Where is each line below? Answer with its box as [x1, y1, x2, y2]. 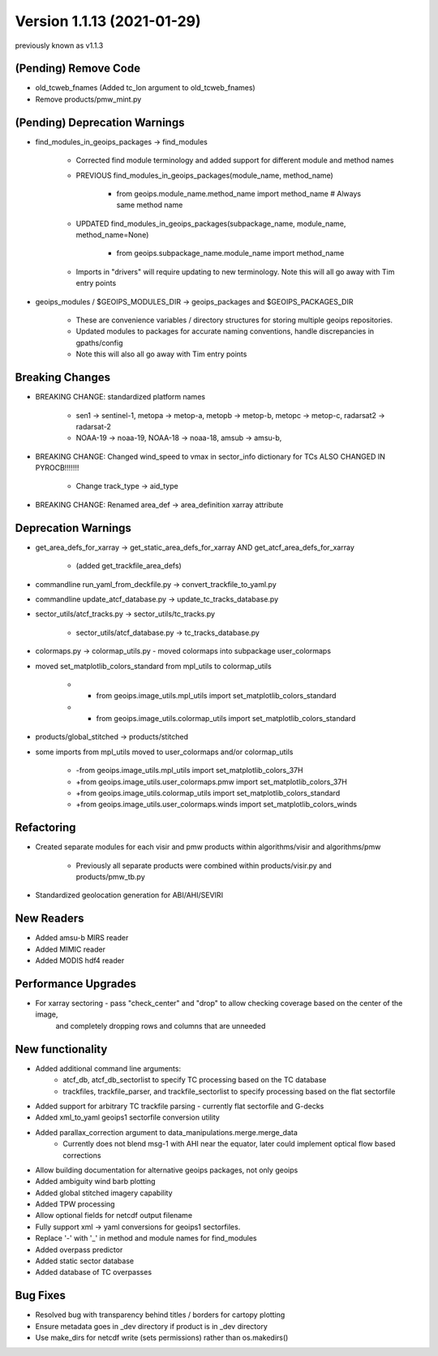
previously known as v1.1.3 [15, 41, 104, 50]
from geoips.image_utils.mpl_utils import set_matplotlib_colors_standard [96, 691, 337, 701]
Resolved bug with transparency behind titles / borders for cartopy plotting [35, 1310, 286, 1319]
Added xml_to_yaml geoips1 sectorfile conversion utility [35, 1112, 221, 1122]
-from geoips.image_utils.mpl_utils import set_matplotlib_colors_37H [75, 766, 303, 775]
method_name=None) [75, 230, 149, 240]
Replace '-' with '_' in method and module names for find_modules [35, 1233, 257, 1243]
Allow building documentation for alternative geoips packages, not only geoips [35, 1165, 298, 1175]
